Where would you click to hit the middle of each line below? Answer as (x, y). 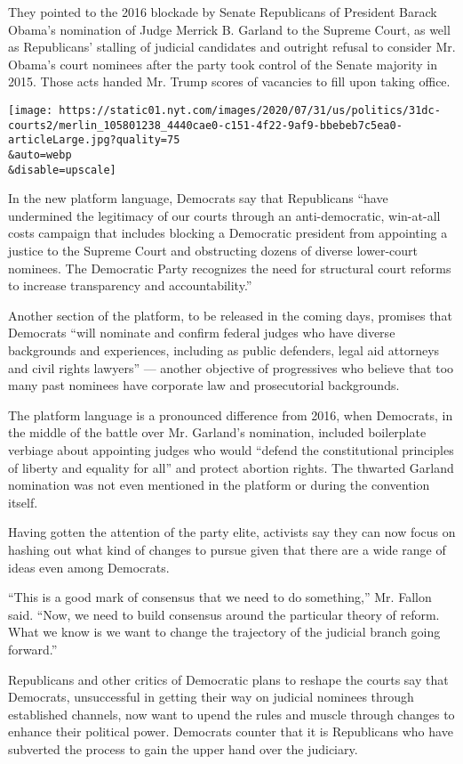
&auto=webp (40, 154)
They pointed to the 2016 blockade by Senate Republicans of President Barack (223, 12)
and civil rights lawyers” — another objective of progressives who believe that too (231, 367)
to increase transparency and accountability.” (130, 285)
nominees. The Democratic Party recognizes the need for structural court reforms (230, 268)
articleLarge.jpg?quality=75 (94, 140)
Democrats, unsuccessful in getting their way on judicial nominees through (211, 697)
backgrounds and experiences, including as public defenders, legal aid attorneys (224, 350)
